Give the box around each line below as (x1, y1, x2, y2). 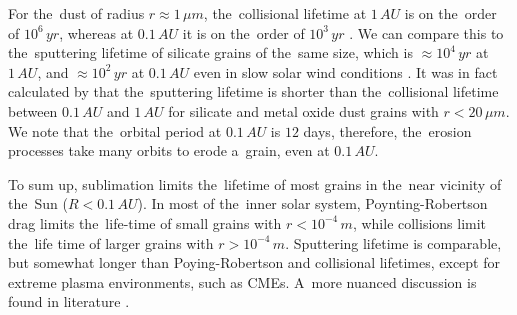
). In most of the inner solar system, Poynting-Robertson (137, 193, 488, 214)
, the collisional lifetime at (203, 3, 367, 23)
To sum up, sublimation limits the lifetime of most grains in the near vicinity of (8, 173, 502, 194)
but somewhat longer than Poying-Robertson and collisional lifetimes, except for (8, 252, 500, 273)
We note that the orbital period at (8, 120, 222, 141)
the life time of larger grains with (8, 232, 214, 253)
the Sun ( (8, 193, 68, 214)
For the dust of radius (8, 3, 145, 23)
